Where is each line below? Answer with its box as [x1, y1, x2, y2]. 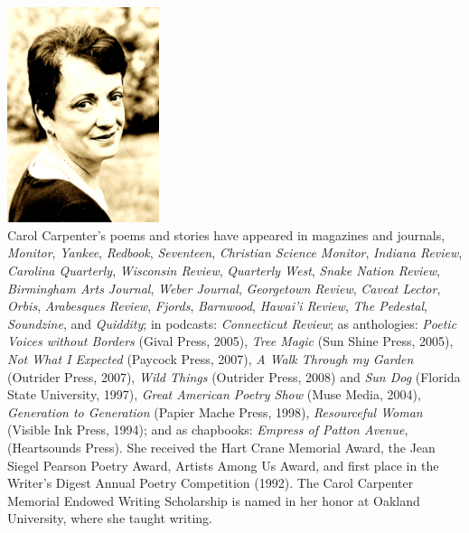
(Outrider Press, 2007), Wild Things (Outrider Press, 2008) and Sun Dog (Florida [7, 367, 461, 386]
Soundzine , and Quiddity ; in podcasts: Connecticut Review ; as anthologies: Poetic [7, 313, 457, 332]
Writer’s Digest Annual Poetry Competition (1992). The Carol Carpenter [7, 473, 414, 492]
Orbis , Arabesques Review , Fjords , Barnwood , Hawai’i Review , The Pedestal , [7, 296, 428, 315]
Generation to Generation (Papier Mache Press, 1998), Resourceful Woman [7, 402, 423, 421]
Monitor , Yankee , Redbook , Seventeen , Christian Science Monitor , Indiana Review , [7, 243, 463, 262]
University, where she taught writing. [7, 509, 213, 528]
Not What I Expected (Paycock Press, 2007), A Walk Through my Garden [7, 349, 414, 368]
